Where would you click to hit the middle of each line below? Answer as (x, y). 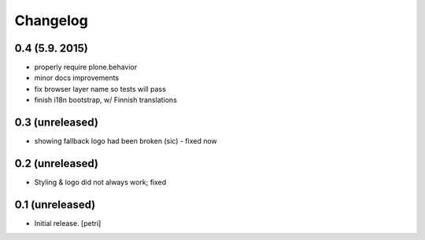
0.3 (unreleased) (56, 123)
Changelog (51, 20)
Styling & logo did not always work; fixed (100, 182)
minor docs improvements (77, 78)
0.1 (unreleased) (55, 204)
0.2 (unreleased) (56, 164)
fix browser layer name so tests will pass (100, 89)
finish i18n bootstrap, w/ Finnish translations (105, 100)
